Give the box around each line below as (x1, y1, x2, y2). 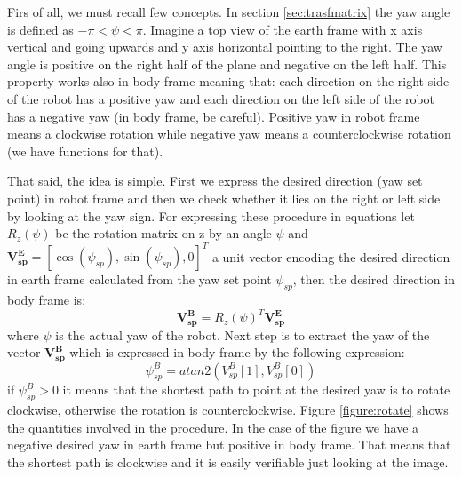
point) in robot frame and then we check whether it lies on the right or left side (7, 188, 441, 207)
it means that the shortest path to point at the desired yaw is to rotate (62, 380, 450, 399)
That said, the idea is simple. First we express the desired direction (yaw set (7, 171, 423, 190)
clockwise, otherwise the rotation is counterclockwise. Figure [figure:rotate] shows (7, 401, 449, 419)
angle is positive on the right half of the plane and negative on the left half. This (7, 54, 447, 73)
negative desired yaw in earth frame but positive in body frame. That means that (7, 435, 451, 454)
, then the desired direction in (292, 270, 455, 289)
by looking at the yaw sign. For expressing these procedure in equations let (7, 206, 415, 225)
